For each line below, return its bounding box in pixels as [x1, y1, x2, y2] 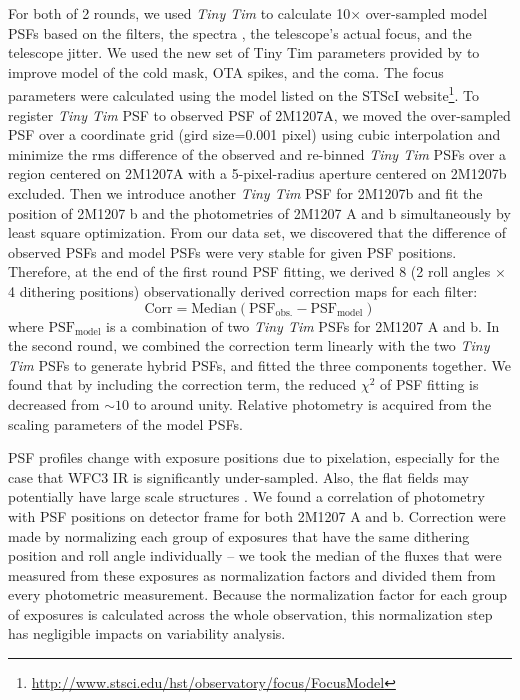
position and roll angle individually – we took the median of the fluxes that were [8, 545, 502, 566]
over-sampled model [365, 3, 488, 23]
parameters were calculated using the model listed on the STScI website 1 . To [8, 82, 479, 106]
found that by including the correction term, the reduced [8, 374, 357, 395]
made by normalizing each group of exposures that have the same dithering [8, 525, 470, 546]
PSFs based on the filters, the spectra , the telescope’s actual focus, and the [8, 22, 472, 43]
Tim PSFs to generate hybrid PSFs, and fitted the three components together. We [8, 354, 511, 375]
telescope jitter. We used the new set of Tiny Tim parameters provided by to [8, 42, 480, 63]
